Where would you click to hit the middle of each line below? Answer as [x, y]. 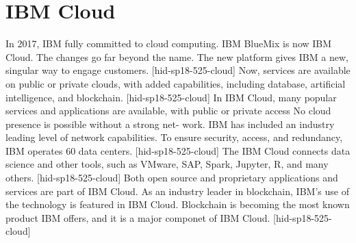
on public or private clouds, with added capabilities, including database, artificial [176, 83]
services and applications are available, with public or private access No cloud [168, 111]
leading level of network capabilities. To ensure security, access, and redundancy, [174, 137]
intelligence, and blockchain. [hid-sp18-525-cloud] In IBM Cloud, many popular [171, 97]
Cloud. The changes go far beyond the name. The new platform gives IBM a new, [177, 56]
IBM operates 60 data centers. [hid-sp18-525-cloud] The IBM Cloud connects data [178, 150]
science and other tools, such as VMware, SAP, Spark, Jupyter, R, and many [167, 164]
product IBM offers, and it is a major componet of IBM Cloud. [138, 217]
